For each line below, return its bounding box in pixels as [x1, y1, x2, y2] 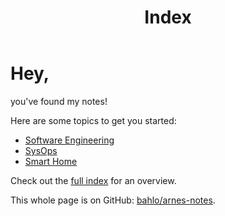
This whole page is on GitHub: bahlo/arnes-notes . [10, 194, 216, 206]
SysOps [24, 144, 58, 156]
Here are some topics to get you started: [10, 114, 177, 126]
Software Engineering [24, 134, 115, 146]
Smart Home [24, 155, 78, 167]
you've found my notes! [10, 95, 108, 107]
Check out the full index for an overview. [10, 174, 177, 186]
